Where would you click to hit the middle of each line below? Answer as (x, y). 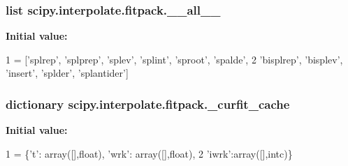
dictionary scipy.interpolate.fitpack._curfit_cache (148, 104)
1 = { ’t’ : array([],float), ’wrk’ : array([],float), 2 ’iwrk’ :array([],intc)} (149, 153)
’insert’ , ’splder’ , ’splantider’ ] (67, 73)
